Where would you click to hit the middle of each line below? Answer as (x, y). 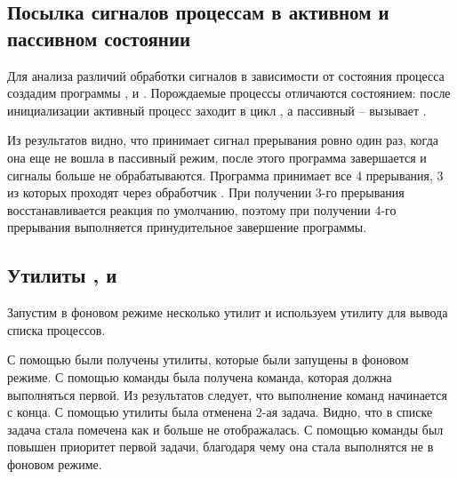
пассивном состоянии (99, 38)
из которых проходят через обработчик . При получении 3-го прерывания (206, 192)
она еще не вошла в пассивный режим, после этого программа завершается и (217, 157)
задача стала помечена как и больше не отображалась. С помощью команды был (225, 429)
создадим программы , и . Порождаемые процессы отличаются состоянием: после (229, 93)
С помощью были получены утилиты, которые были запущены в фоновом (208, 359)
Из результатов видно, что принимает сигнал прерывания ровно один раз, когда (223, 140)
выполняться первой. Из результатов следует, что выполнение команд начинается (228, 394)
